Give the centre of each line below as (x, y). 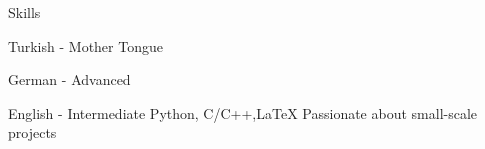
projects (32, 132)
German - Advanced (69, 79)
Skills (24, 12)
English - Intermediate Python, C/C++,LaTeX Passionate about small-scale (243, 112)
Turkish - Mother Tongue (85, 45)
